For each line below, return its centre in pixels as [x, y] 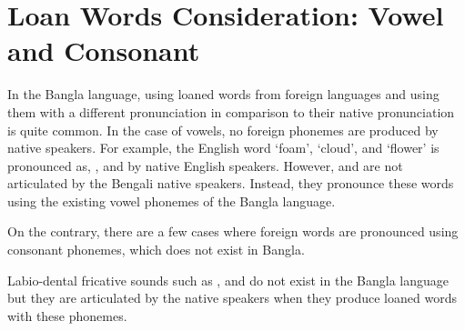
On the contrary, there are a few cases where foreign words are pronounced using [233, 231]
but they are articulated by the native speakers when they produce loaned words [232, 298]
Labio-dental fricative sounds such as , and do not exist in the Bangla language [228, 280]
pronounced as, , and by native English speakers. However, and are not [205, 165]
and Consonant [104, 50]
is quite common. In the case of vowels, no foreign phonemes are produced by [223, 130]
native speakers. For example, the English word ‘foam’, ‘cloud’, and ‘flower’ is [223, 148]
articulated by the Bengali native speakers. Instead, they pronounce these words [231, 183]
